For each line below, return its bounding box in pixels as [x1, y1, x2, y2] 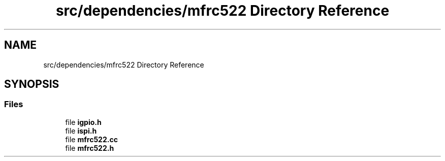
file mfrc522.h [65, 143, 114, 152]
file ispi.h [65, 126, 97, 135]
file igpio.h [65, 117, 102, 126]
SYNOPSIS [4, 78, 59, 91]
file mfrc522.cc [65, 135, 118, 144]
